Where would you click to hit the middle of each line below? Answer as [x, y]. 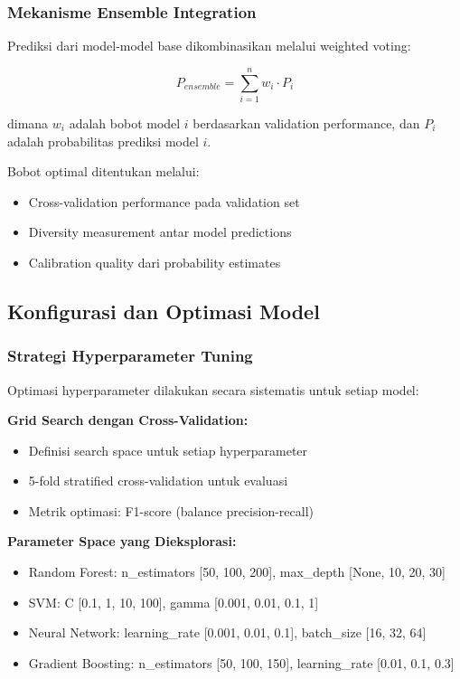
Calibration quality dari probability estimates [155, 262]
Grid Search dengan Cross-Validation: [128, 420]
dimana [28, 123]
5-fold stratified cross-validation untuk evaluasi [158, 481]
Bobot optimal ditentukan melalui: [103, 171]
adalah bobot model [125, 123]
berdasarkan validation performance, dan [306, 123]
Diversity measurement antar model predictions [160, 232]
